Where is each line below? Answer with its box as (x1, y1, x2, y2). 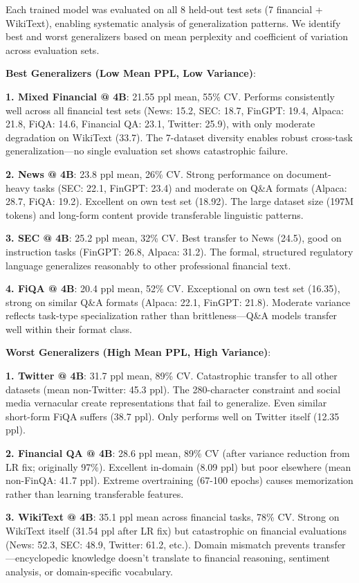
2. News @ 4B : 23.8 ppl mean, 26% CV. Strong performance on (6, 166, 284, 181)
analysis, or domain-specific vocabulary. (6, 564, 173, 578)
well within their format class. (6, 321, 133, 336)
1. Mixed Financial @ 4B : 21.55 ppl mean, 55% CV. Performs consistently (6, 89, 335, 103)
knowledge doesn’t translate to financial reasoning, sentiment (71, 550, 330, 565)
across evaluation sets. (6, 42, 100, 57)
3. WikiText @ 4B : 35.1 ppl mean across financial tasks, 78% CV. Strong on (6, 510, 340, 524)
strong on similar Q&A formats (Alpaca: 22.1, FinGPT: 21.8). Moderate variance (6, 294, 351, 309)
